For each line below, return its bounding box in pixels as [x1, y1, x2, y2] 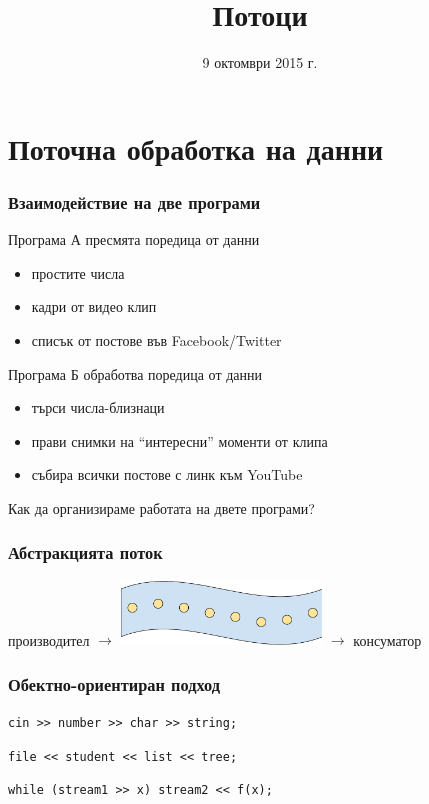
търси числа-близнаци [31, 397, 165, 418]
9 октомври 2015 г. [202, 52, 318, 73]
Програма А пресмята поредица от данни [8, 229, 260, 250]
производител [8, 629, 90, 650]
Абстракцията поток [8, 540, 163, 565]
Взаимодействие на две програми [8, 189, 261, 214]
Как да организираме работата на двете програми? [8, 497, 315, 518]
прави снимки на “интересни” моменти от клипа [31, 430, 328, 451]
